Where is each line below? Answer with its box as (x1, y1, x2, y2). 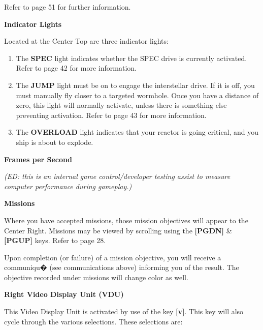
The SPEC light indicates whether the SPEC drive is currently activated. (16, 52, 247, 63)
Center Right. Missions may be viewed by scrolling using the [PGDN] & (4, 225, 232, 235)
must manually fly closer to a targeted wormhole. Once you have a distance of (16, 89, 259, 100)
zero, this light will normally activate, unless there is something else (16, 100, 227, 110)
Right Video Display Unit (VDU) (4, 289, 124, 299)
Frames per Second (4, 154, 72, 164)
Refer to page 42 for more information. (16, 63, 137, 73)
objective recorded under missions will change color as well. (4, 272, 188, 282)
